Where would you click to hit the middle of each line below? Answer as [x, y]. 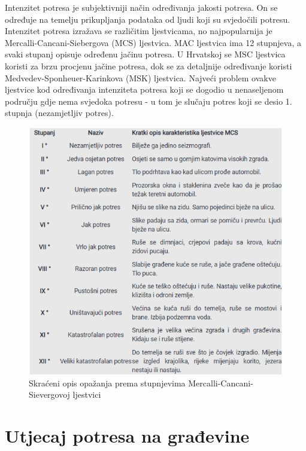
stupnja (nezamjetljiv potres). [59, 113]
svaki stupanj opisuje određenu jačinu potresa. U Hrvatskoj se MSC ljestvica [145, 54]
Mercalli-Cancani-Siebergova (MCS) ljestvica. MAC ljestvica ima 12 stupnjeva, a [153, 42]
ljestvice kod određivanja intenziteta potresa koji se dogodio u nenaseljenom [144, 89]
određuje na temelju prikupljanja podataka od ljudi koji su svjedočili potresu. [148, 19]
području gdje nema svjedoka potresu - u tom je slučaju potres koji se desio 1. [149, 101]
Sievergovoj [49, 394]
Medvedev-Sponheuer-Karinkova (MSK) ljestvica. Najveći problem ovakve [140, 77]
